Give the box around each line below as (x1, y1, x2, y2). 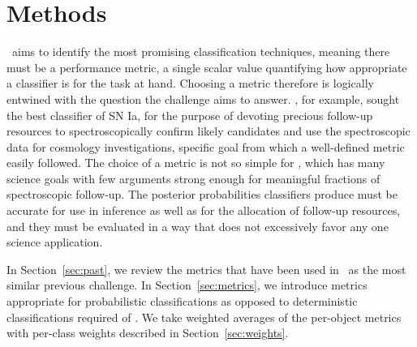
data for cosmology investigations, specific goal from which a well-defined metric (6, 138, 405, 155)
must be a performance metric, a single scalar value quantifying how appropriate (6, 58, 407, 75)
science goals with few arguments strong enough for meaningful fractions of (6, 169, 380, 186)
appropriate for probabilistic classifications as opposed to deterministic (6, 293, 358, 310)
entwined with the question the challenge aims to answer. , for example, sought (6, 90, 400, 107)
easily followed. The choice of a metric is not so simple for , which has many (6, 154, 385, 171)
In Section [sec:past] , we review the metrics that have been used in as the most (6, 260, 406, 277)
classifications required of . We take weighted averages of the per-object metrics (6, 308, 402, 325)
